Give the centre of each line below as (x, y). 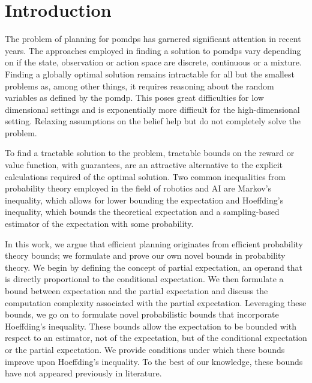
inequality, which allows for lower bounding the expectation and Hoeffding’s (144, 200)
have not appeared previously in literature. (83, 373)
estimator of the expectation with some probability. (99, 224)
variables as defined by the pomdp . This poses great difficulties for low (134, 98)
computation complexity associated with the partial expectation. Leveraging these (156, 302)
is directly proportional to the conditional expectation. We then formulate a (144, 279)
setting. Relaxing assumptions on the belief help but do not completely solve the (153, 121)
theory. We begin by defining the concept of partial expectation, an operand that (154, 267)
